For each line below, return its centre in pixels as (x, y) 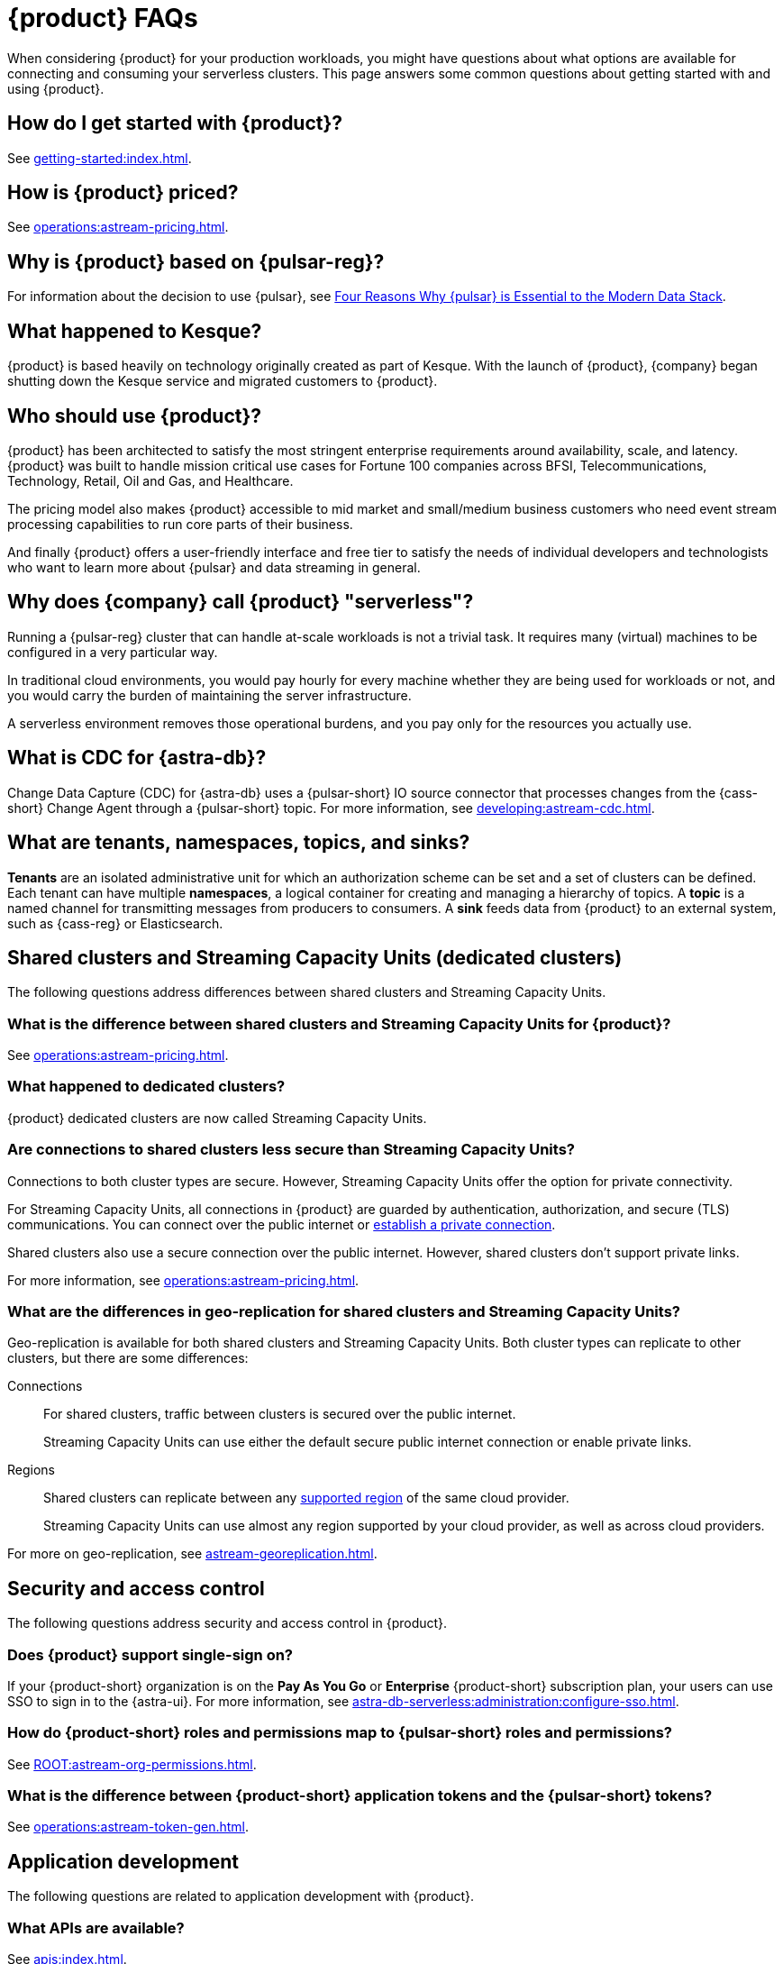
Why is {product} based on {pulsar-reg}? (196, 261)
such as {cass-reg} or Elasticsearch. (115, 923)
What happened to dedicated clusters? (146, 1087)
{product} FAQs (103, 18)
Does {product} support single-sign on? (150, 1654)
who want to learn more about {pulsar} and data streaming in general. (214, 567)
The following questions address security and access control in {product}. (228, 1623)
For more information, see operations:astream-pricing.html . (183, 1280)
